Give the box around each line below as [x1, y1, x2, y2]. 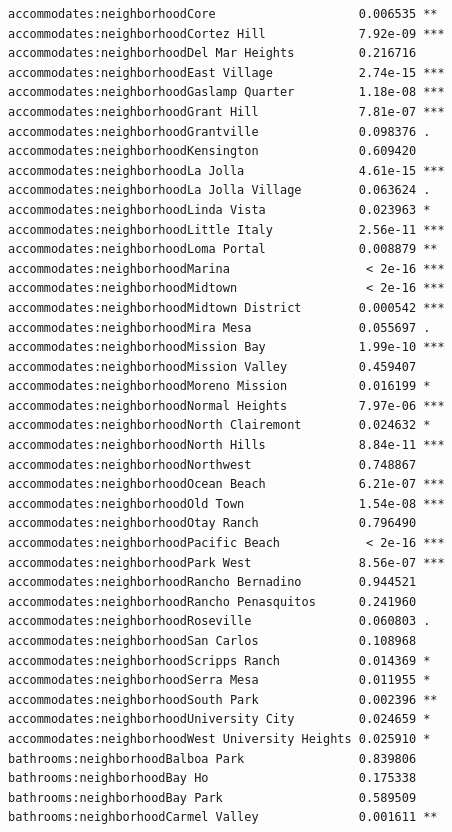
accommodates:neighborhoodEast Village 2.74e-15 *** [8, 65, 445, 80]
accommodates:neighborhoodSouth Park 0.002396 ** [8, 692, 438, 707]
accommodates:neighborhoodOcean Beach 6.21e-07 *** [8, 477, 445, 492]
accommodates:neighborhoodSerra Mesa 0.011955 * [8, 673, 431, 688]
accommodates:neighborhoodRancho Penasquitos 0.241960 [8, 594, 417, 609]
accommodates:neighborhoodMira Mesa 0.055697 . [8, 320, 431, 335]
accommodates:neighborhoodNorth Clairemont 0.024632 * [8, 418, 431, 433]
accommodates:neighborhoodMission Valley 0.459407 [8, 359, 417, 374]
